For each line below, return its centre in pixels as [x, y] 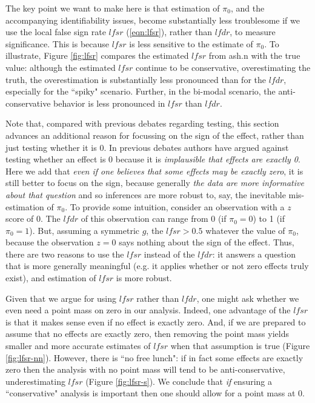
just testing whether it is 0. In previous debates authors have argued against [147, 147]
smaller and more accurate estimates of [78, 346]
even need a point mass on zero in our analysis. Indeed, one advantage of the [148, 310]
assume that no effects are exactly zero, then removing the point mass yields [147, 334]
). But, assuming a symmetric [84, 230]
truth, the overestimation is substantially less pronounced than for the [136, 79]
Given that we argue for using [61, 298]
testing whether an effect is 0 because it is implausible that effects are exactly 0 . [153, 159]
